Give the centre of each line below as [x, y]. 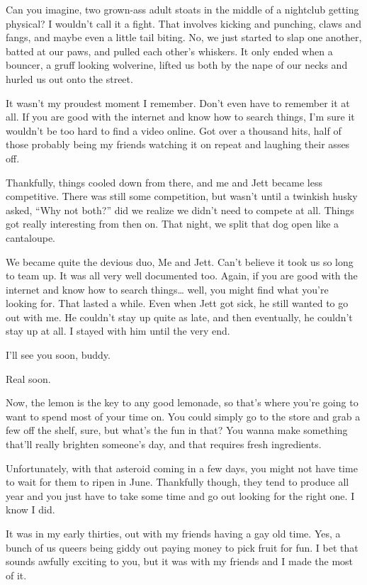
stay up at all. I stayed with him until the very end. [118, 331]
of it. [16, 575]
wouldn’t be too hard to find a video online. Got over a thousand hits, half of [174, 130]
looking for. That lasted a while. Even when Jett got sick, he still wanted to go [177, 303]
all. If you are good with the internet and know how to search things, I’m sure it [180, 117]
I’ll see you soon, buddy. [58, 355]
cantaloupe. [31, 237]
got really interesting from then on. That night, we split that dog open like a [173, 224]
